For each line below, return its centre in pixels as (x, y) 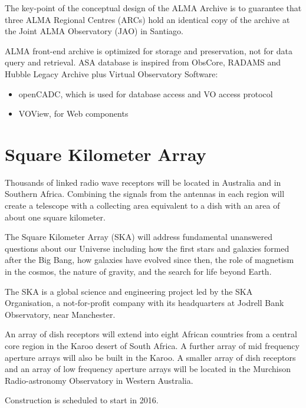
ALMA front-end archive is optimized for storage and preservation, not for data (149, 50)
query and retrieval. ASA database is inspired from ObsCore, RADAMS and (143, 62)
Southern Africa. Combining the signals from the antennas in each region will (145, 194)
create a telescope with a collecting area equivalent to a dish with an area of (142, 205)
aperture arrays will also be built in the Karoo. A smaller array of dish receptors (150, 357)
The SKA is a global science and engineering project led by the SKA (129, 291)
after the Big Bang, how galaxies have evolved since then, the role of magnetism (149, 260)
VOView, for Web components (73, 113)
